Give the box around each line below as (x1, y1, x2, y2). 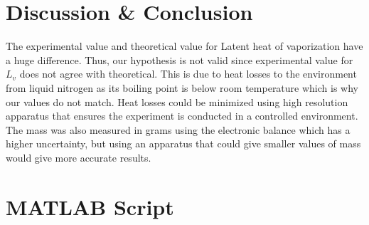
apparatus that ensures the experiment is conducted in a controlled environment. (6, 108, 358, 123)
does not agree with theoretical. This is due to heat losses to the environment (19, 66, 357, 81)
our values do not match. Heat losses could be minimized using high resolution (6, 94, 348, 109)
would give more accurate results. (6, 150, 151, 164)
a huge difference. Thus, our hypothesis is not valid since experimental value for (6, 52, 353, 67)
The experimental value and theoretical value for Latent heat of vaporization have (6, 38, 363, 53)
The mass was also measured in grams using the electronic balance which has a (6, 122, 351, 137)
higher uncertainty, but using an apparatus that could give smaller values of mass (6, 136, 361, 151)
